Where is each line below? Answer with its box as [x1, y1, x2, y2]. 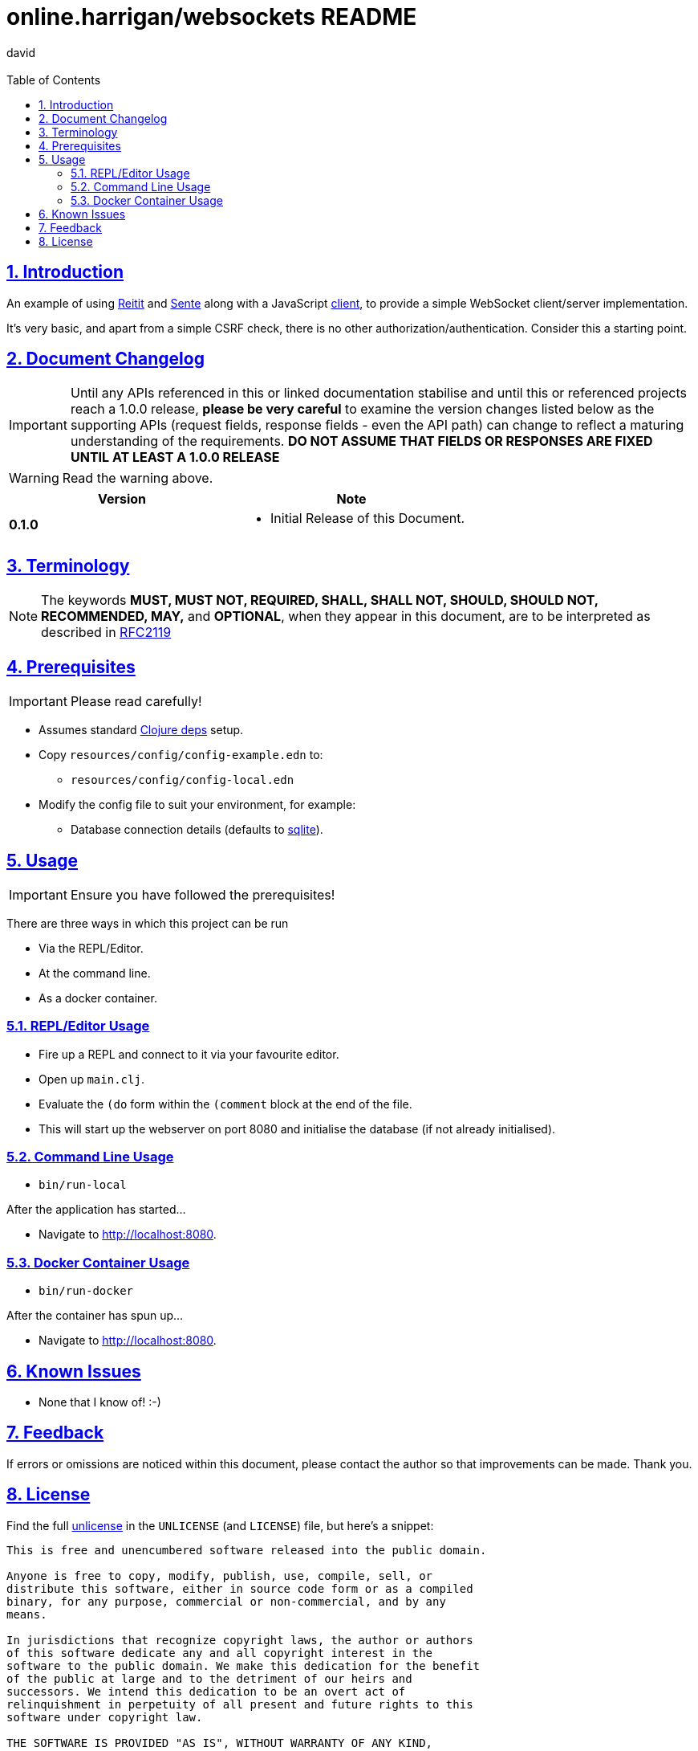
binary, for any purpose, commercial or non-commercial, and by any [6, 1594, 446, 1608]
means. [6, 1607, 47, 1621]
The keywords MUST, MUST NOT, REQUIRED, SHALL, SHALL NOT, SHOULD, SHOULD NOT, [41, 592, 599, 609]
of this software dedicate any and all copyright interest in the [6, 1646, 433, 1659]
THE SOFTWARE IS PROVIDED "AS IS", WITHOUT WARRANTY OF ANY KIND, [6, 1736, 433, 1749]
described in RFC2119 [41, 624, 172, 641]
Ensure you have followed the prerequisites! [70, 886, 335, 903]
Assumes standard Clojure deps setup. [39, 723, 244, 737]
